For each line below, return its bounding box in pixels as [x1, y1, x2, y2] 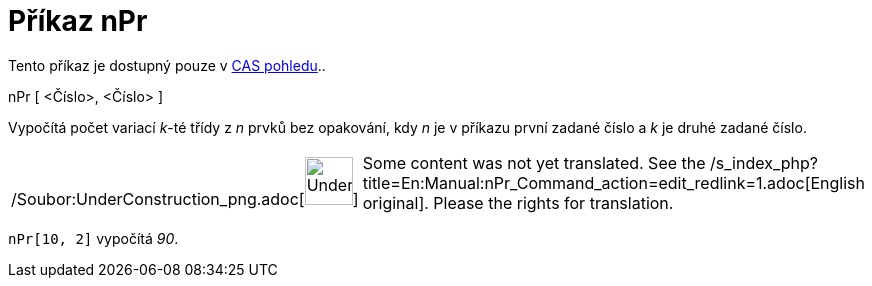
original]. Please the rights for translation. [362, 192, 674, 213]
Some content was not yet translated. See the [362, 152, 706, 173]
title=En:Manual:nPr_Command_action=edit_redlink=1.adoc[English [362, 172, 865, 193]
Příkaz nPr [8, 4, 148, 38]
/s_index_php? [710, 152, 818, 173]
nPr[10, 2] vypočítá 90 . [8, 229, 179, 247]
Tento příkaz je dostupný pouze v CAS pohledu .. [8, 56, 326, 74]
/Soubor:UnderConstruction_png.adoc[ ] [11, 188, 359, 209]
